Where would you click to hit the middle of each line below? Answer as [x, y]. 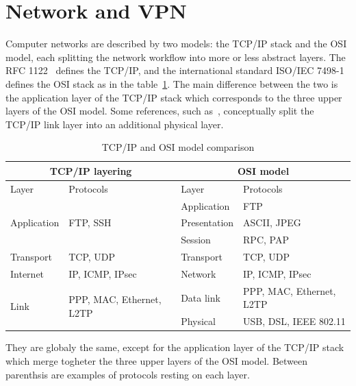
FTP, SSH [90, 222]
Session [196, 240]
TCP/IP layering [91, 170]
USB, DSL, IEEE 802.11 [294, 321]
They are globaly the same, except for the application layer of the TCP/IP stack [175, 347]
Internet [27, 273]
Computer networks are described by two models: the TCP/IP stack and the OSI [176, 44]
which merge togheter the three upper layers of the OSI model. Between [157, 360]
